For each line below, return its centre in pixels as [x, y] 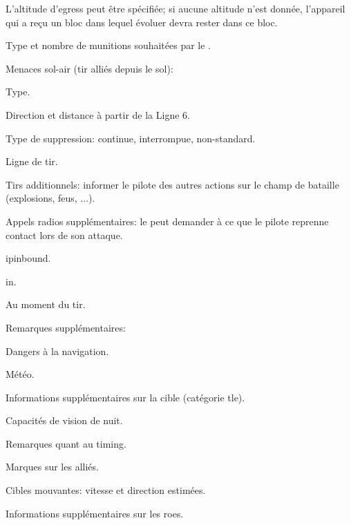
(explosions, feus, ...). [50, 198]
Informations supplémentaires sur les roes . [95, 513]
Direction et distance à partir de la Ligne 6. [98, 114]
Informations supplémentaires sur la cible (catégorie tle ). [125, 397]
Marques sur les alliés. [52, 467]
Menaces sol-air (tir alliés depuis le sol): [89, 68]
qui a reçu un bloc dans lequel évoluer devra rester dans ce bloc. [142, 22]
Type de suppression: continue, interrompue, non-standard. [131, 138]
